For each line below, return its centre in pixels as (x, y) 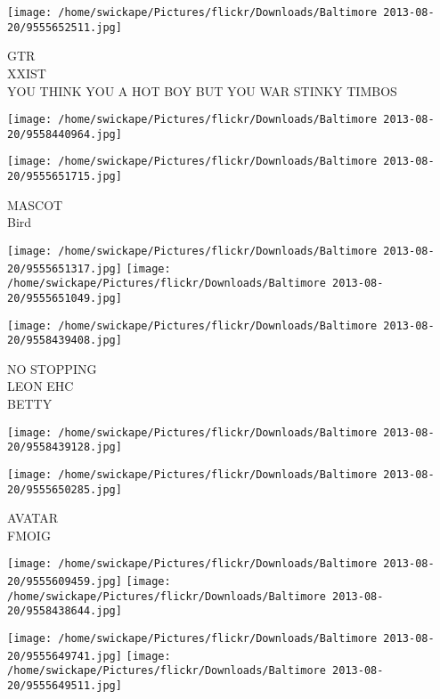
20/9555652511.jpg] (65, 27)
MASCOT (35, 204)
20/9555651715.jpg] (65, 177)
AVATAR (33, 518)
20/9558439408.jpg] (65, 341)
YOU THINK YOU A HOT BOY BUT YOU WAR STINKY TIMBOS (202, 90)
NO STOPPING (52, 368)
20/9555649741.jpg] (65, 656)
